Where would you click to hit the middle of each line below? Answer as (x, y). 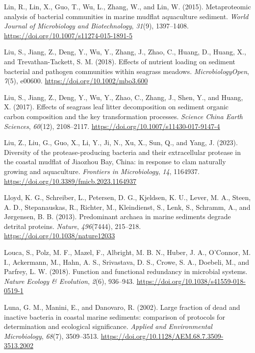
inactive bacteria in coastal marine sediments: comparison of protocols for (115, 316)
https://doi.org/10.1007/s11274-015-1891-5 (68, 35)
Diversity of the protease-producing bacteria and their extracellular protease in (122, 152)
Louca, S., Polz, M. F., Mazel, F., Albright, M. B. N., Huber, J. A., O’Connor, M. (127, 252)
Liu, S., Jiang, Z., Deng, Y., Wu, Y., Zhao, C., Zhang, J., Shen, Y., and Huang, (124, 97)
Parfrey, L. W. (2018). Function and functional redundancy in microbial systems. (126, 271)
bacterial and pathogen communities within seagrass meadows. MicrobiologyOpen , (127, 71)
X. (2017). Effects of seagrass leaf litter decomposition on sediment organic (116, 107)
